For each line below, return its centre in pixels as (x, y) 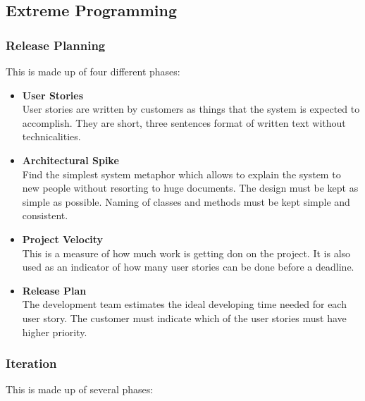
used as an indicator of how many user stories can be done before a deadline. (188, 267)
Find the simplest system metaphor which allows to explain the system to (181, 174)
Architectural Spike (70, 160)
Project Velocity (63, 239)
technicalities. (51, 136)
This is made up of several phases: (80, 389)
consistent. (45, 215)
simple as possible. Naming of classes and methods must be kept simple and (186, 201)
